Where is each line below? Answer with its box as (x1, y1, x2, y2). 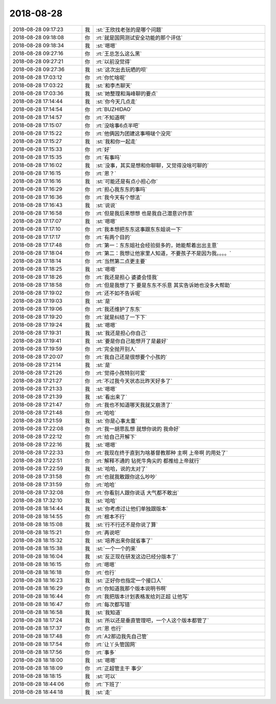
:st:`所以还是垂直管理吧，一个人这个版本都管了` (96, 617, 209, 624)
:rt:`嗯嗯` (96, 561, 117, 568)
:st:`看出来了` (96, 393, 127, 401)
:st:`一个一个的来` (96, 545, 137, 552)
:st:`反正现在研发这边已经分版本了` (96, 553, 178, 560)
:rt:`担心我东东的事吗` (96, 185, 147, 193)
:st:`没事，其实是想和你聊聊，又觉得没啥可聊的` (96, 161, 209, 169)
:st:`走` (96, 689, 112, 696)
